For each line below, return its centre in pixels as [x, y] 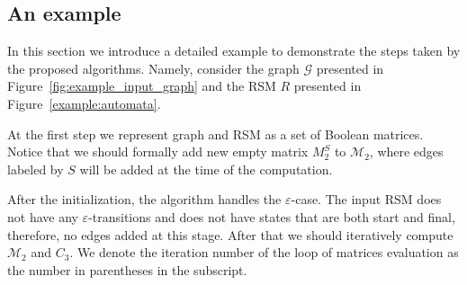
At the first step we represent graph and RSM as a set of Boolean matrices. [216, 134]
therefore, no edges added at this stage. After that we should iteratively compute [230, 234]
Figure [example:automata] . [84, 103]
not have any [43, 216]
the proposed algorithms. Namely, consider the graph [153, 68]
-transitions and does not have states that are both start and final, [272, 216]
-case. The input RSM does [366, 199]
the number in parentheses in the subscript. [127, 269]
